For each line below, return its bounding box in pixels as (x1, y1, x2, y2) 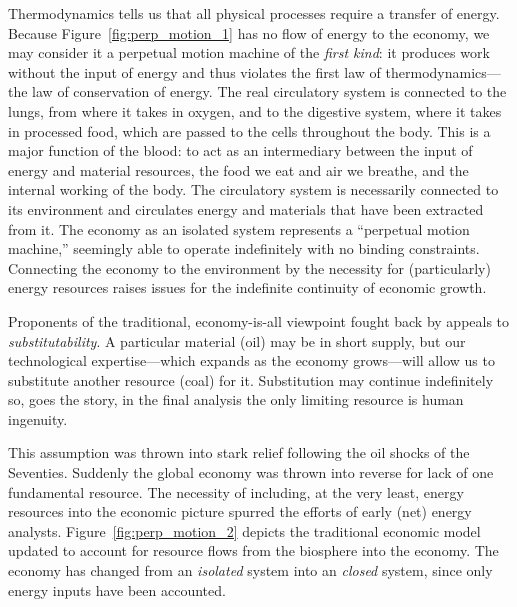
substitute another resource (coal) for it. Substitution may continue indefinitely (8, 369, 494, 390)
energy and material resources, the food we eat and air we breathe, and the (8, 159, 469, 180)
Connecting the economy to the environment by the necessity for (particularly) (8, 257, 491, 278)
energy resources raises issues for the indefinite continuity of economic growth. (8, 277, 487, 298)
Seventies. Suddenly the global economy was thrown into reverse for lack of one (8, 462, 494, 483)
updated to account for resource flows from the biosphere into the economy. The (8, 540, 499, 561)
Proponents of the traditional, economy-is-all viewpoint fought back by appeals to (8, 310, 510, 331)
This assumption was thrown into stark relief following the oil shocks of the (8, 442, 470, 463)
